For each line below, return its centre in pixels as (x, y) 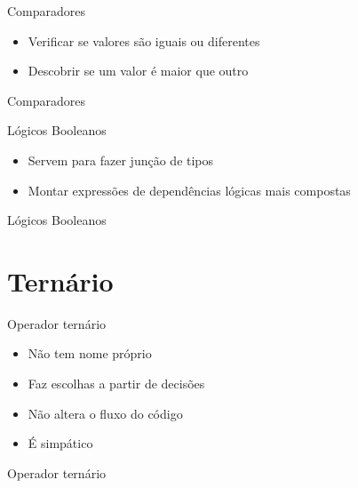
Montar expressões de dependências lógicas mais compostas (189, 190)
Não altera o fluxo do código (105, 413)
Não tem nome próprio (90, 353)
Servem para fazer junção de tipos (121, 160)
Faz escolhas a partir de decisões (116, 384)
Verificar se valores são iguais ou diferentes (144, 40)
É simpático (60, 443)
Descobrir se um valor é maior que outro (138, 71)
